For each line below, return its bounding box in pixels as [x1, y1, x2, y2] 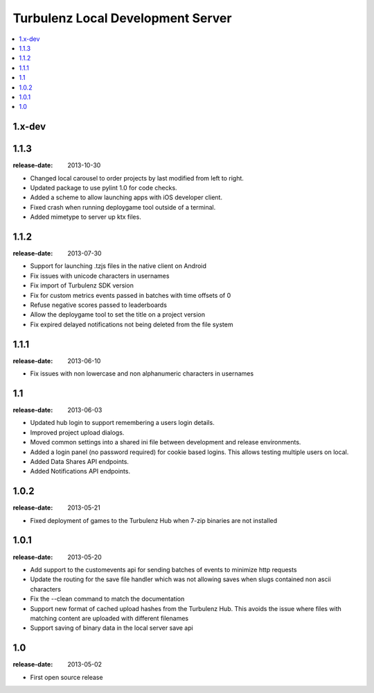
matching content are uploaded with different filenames [30, 614, 189, 622]
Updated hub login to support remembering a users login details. [30, 419, 215, 427]
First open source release [30, 673, 103, 681]
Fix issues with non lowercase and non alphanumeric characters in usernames [30, 369, 254, 378]
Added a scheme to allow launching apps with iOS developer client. [30, 193, 223, 201]
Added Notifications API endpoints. [30, 467, 131, 476]
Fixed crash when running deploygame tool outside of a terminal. [30, 203, 216, 211]
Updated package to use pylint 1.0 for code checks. [30, 183, 177, 192]
